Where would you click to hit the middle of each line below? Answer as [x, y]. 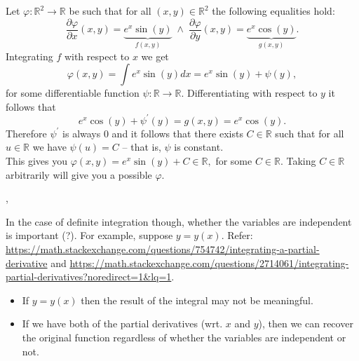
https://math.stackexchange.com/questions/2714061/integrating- [209, 263]
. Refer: [237, 235]
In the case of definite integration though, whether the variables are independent [179, 221]
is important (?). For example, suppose [89, 235]
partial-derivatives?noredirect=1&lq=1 [89, 277]
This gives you [37, 160]
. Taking [298, 160]
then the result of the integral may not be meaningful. [197, 300]
